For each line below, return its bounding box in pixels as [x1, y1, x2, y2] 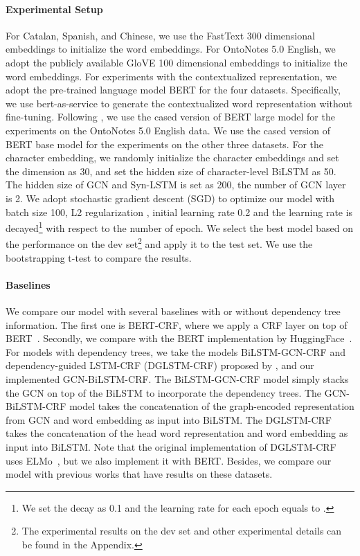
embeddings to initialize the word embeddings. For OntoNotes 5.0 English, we [6, 42, 336, 56]
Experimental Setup [6, 1, 103, 16]
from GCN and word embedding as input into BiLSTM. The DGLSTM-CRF [6, 412, 332, 427]
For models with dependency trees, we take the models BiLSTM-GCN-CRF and [6, 344, 345, 359]
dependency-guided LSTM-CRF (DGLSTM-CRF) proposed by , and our [6, 358, 314, 373]
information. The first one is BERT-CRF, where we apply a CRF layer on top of [6, 317, 348, 332]
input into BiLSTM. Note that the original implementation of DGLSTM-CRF [6, 439, 336, 454]
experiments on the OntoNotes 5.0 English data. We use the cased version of [6, 123, 330, 137]
